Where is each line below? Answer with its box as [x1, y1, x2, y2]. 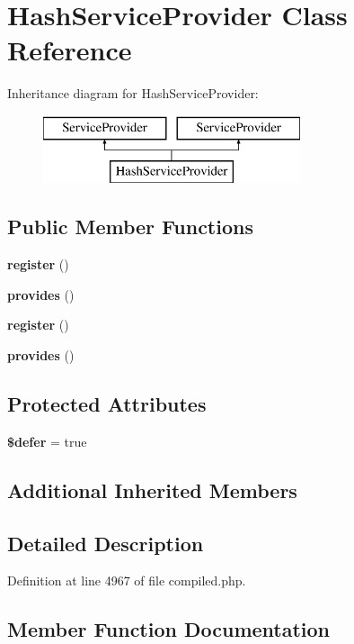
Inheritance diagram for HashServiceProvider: [7, 84, 259, 103]
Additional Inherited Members [7, 476, 297, 503]
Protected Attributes [7, 390, 207, 418]
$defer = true [7, 431, 87, 450]
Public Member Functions [7, 213, 253, 240]
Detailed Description [7, 529, 204, 557]
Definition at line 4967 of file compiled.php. [7, 571, 246, 590]
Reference [7, 32, 132, 68]
